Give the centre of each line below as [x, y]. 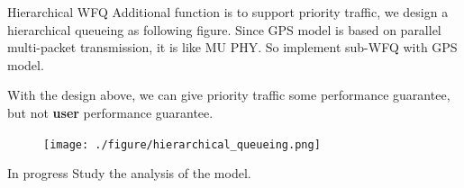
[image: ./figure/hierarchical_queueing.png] [182, 144]
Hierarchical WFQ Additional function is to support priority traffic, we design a [228, 12]
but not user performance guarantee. [110, 112]
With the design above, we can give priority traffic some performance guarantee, [229, 95]
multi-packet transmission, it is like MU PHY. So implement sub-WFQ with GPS [232, 47]
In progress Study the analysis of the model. [129, 173]
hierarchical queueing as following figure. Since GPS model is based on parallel [224, 29]
